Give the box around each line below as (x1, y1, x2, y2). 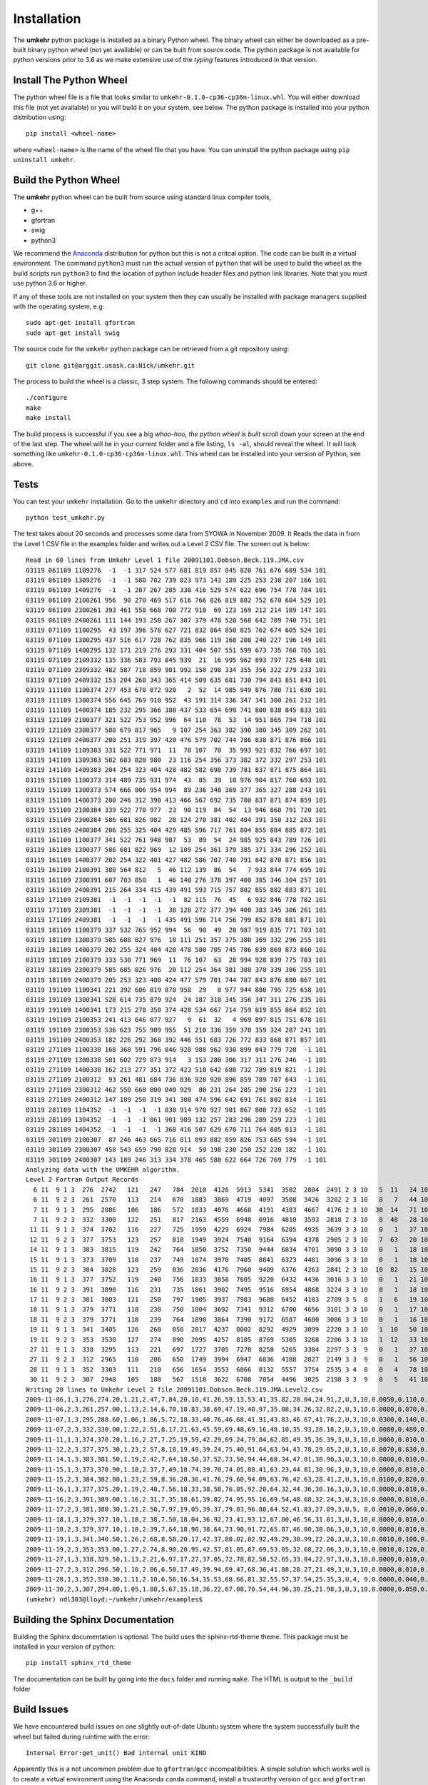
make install (26, 414, 71, 422)
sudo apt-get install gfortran (26, 318, 136, 327)
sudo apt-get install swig (26, 328, 121, 337)
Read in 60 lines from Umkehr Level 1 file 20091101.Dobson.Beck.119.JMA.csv (26, 556, 305, 564)
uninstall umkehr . (13, 156, 76, 164)
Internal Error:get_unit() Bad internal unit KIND (26, 1749, 207, 1756)
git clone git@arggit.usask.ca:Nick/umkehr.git (26, 361, 195, 369)
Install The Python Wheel (13, 74, 128, 86)
